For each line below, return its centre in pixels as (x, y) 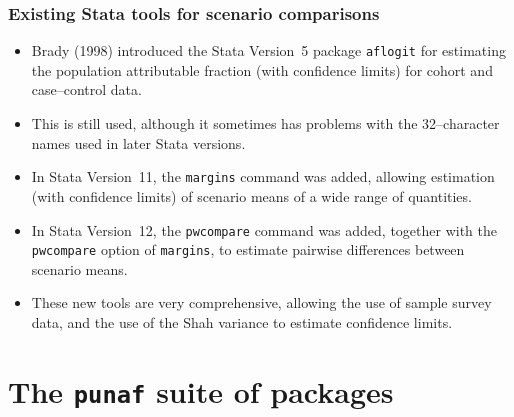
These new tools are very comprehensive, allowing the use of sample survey (261, 302)
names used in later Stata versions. (138, 142)
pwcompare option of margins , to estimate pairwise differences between (248, 249)
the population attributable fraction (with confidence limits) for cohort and (262, 69)
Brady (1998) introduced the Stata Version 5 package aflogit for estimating (268, 50)
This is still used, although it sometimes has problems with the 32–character (265, 123)
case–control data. (86, 89)
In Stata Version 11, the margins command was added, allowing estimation (263, 176)
